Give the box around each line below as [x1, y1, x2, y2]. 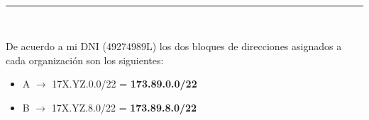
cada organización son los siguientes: [6, 52, 164, 67]
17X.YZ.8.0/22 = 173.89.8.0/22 [51, 100, 197, 114]
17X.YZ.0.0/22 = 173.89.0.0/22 [52, 76, 197, 91]
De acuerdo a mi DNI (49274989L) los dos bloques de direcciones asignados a [6, 39, 342, 54]
